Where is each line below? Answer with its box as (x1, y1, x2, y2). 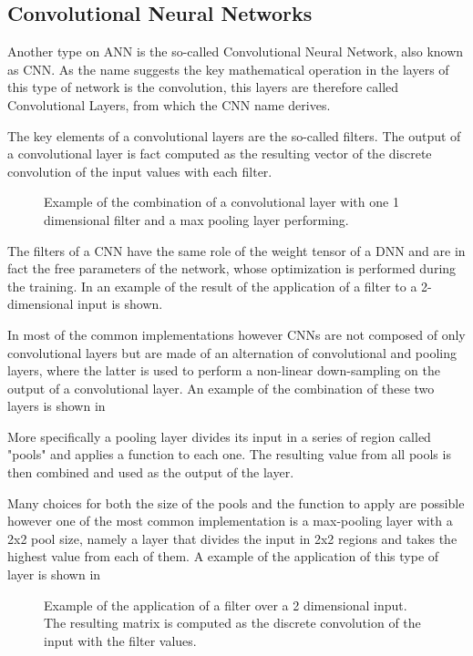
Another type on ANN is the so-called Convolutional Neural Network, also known (7, 42, 464, 61)
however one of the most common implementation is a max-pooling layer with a (7, 511, 453, 530)
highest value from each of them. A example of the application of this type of (7, 547, 439, 566)
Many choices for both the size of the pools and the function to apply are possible (7, 493, 465, 512)
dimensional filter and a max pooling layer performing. (44, 210, 349, 229)
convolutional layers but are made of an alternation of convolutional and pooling (7, 343, 457, 362)
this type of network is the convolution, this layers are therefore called (7, 77, 399, 97)
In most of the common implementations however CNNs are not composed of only (7, 324, 466, 343)
